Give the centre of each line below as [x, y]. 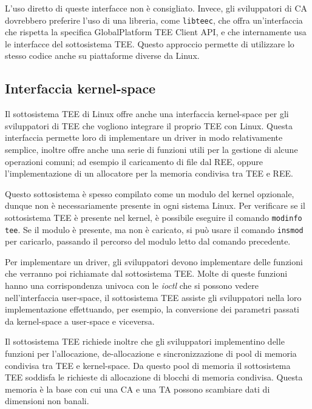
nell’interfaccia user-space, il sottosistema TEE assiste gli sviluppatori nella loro [153, 297]
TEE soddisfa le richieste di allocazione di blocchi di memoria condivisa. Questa [154, 377]
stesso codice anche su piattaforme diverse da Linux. [102, 56]
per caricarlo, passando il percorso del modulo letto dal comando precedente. [148, 241]
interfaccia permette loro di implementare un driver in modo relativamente [144, 137]
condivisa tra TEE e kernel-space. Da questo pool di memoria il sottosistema [148, 365]
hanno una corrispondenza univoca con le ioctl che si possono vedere [132, 286]
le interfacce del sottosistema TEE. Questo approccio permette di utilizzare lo [150, 43]
